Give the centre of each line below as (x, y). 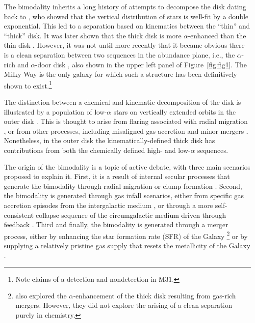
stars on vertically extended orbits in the (175, 111)
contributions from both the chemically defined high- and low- (97, 150)
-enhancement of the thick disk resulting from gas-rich (154, 295)
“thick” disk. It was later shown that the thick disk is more (93, 35)
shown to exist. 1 (28, 85)
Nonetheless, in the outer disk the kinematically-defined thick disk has (110, 140)
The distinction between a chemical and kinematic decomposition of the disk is (123, 102)
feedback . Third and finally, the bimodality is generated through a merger (116, 224)
